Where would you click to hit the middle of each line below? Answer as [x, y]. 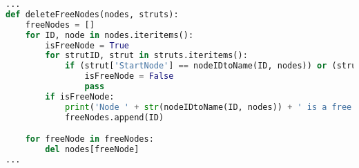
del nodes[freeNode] [92, 150]
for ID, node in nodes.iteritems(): [109, 35]
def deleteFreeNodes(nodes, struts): [92, 14]
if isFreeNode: [80, 96]
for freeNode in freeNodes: [89, 139]
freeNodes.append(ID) [114, 117]
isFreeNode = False [129, 76]
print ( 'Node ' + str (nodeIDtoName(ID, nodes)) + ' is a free [208, 107]
